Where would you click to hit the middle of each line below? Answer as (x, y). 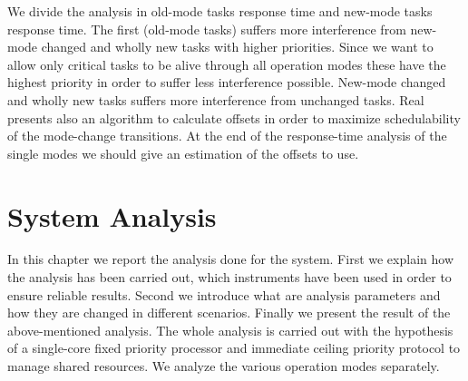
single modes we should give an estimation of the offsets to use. (183, 153)
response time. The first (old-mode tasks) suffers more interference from (207, 29)
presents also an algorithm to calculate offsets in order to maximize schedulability (234, 117)
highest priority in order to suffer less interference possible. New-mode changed (227, 82)
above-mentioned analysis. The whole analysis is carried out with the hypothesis (230, 330)
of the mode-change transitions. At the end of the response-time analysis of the (227, 136)
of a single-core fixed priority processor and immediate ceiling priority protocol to (234, 348)
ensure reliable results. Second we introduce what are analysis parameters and (224, 294)
